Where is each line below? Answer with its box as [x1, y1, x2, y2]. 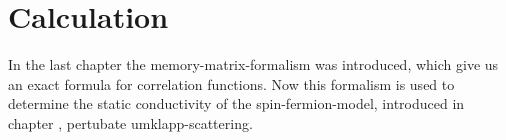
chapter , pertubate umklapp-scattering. [8, 112, 253, 133]
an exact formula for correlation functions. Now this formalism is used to [8, 73, 455, 94]
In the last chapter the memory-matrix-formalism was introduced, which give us [8, 54, 499, 75]
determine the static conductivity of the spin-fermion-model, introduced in [8, 93, 465, 114]
